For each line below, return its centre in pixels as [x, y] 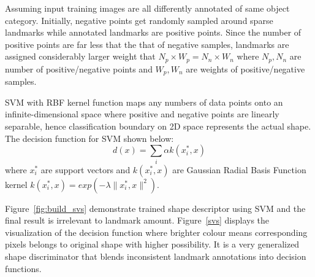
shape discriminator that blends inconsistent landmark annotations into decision [156, 256]
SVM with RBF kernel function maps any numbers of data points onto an [144, 102]
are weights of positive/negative [245, 68]
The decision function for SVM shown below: [89, 138]
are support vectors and [85, 169]
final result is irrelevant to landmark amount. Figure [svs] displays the [137, 220]
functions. [23, 268]
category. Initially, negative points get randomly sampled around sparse [139, 20]
